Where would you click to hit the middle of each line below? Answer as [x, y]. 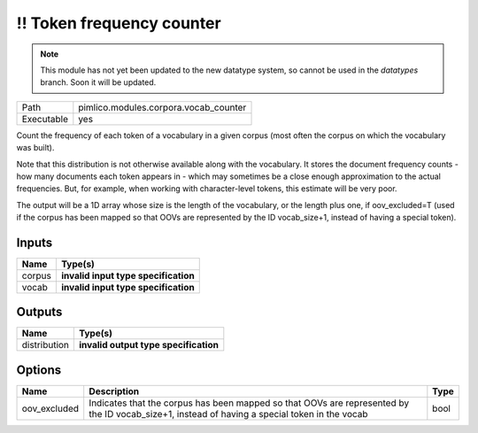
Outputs [39, 312]
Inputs [35, 242]
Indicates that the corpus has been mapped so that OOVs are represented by [249, 403]
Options [39, 370]
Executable [45, 119]
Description [114, 391]
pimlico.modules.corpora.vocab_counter [162, 107]
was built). [35, 148]
